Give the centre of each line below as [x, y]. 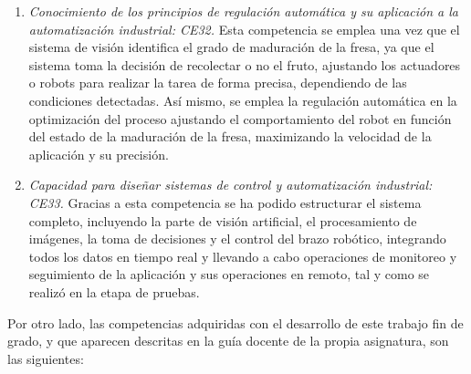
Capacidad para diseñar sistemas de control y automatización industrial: [230, 185]
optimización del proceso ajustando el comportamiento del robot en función [240, 118]
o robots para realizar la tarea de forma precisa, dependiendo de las [218, 83]
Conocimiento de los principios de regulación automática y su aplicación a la [244, 11]
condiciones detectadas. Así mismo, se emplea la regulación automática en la [243, 100]
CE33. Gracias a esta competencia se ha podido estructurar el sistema [225, 202]
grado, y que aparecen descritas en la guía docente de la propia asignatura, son [228, 341]
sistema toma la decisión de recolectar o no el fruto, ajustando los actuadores [245, 64]
